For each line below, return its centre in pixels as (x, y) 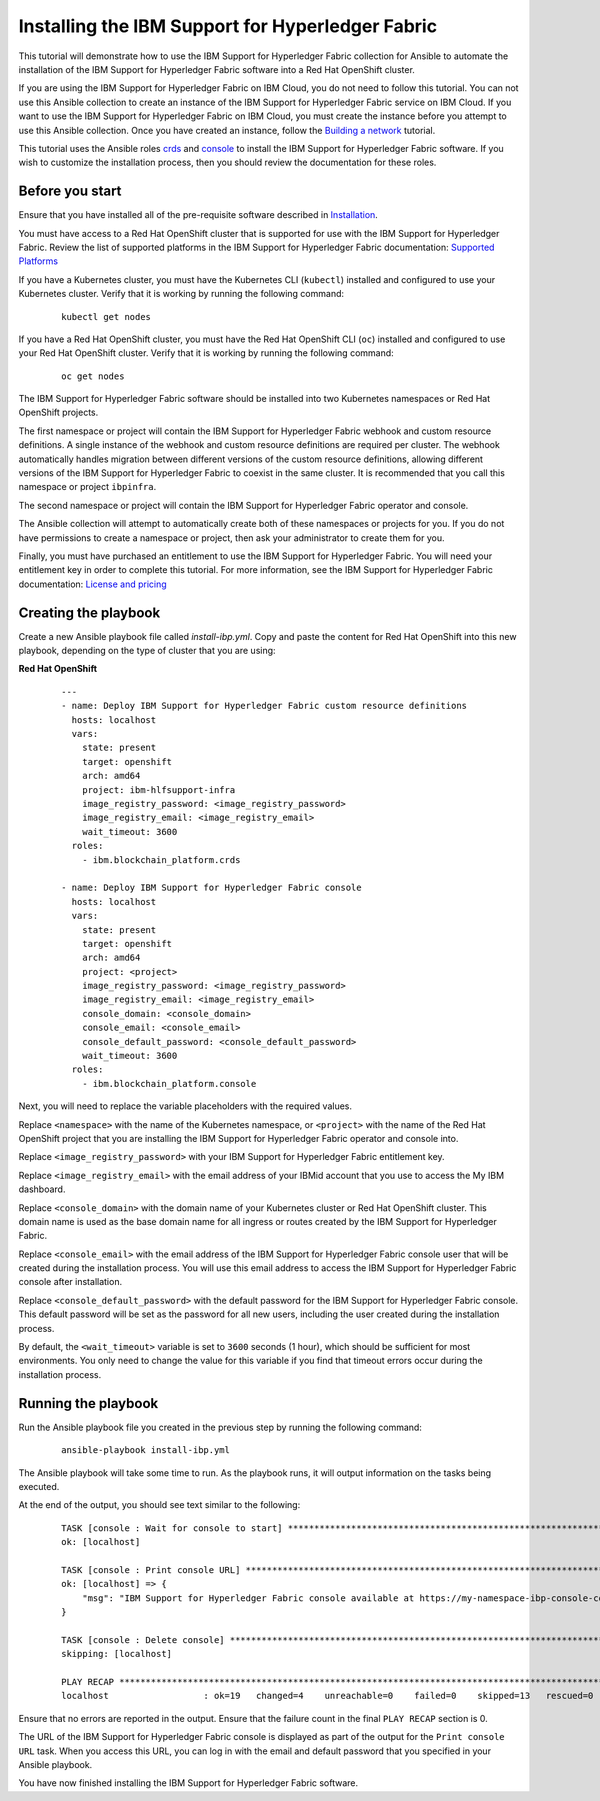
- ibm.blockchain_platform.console (169, 1083)
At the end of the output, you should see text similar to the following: (159, 1505)
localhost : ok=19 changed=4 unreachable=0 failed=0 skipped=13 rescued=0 (327, 1696)
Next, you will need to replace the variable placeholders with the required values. (185, 1106)
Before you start (70, 191)
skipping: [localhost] (117, 1654)
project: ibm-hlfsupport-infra (158, 789)
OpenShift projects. (58, 412)
